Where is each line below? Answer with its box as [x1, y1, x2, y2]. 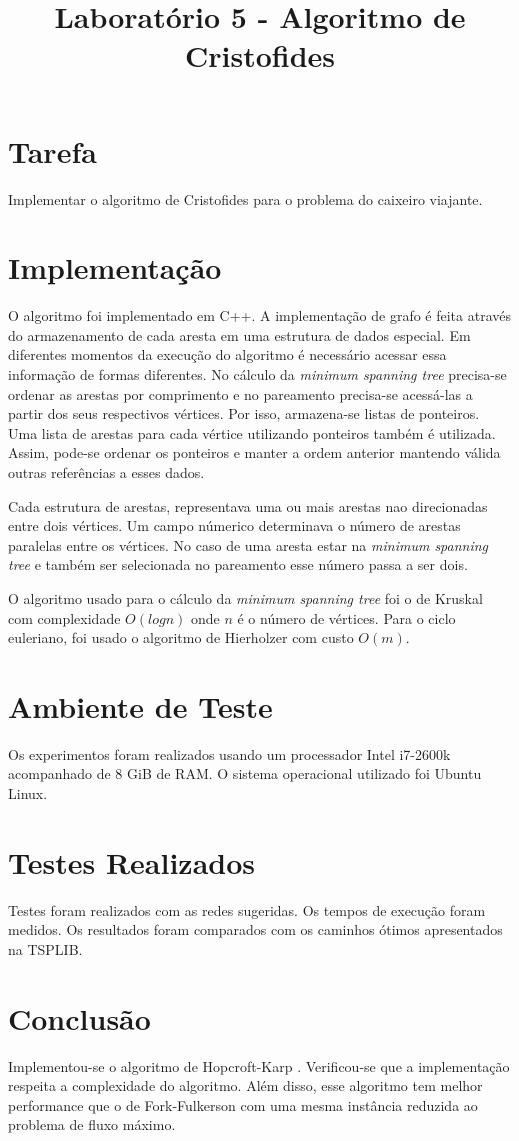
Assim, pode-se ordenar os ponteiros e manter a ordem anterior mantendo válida [8, 442, 501, 463]
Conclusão [8, 997, 151, 1038]
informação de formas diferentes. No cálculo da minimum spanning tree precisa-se [8, 364, 507, 384]
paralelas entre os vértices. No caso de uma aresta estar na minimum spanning [8, 534, 489, 555]
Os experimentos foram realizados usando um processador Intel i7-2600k [8, 743, 451, 764]
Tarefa [8, 130, 97, 171]
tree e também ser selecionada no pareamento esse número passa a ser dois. [8, 554, 468, 575]
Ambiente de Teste [8, 685, 273, 726]
